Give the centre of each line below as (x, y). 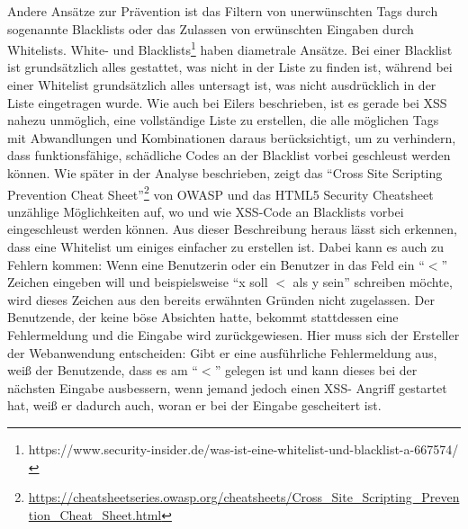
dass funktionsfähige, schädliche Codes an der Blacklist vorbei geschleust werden (229, 155)
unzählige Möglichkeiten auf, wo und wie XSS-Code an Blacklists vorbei (206, 211)
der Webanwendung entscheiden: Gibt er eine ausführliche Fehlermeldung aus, (222, 352)
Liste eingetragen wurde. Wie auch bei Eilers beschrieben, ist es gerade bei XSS (227, 102)
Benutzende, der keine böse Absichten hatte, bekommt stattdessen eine (203, 317)
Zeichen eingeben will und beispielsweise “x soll (138, 282)
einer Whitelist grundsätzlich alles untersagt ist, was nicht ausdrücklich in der (222, 85)
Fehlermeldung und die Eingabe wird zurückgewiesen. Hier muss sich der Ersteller (234, 335)
